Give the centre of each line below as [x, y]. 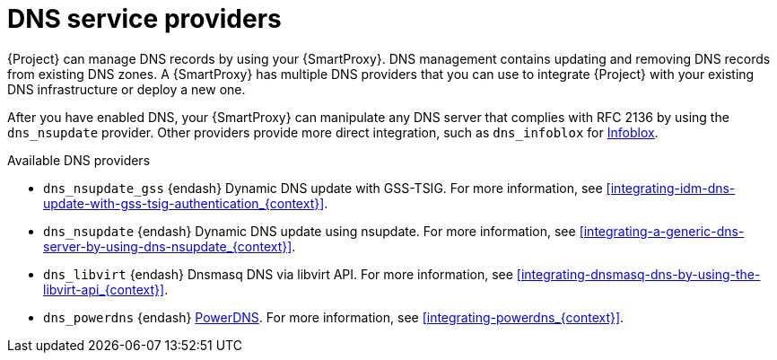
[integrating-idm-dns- [671, 188]
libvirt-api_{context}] [104, 289]
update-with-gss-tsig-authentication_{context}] [184, 203]
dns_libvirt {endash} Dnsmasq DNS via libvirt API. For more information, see [278, 274]
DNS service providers [144, 19]
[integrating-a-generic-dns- [662, 231]
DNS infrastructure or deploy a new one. [127, 89]
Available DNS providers [79, 160]
